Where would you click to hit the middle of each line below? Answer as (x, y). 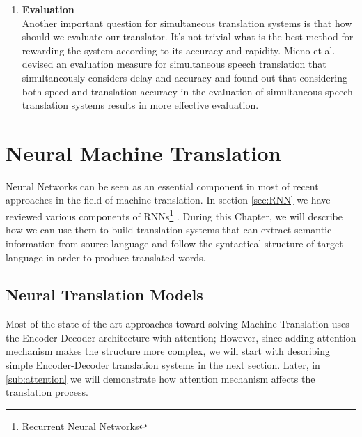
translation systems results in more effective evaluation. (140, 105)
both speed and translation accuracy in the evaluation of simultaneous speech (187, 91)
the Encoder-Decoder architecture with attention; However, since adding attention (181, 337)
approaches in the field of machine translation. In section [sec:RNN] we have (168, 200)
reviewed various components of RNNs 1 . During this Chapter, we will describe (174, 215)
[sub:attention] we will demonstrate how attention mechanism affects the (160, 378)
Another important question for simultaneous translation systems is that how (187, 23)
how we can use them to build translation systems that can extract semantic (169, 230)
